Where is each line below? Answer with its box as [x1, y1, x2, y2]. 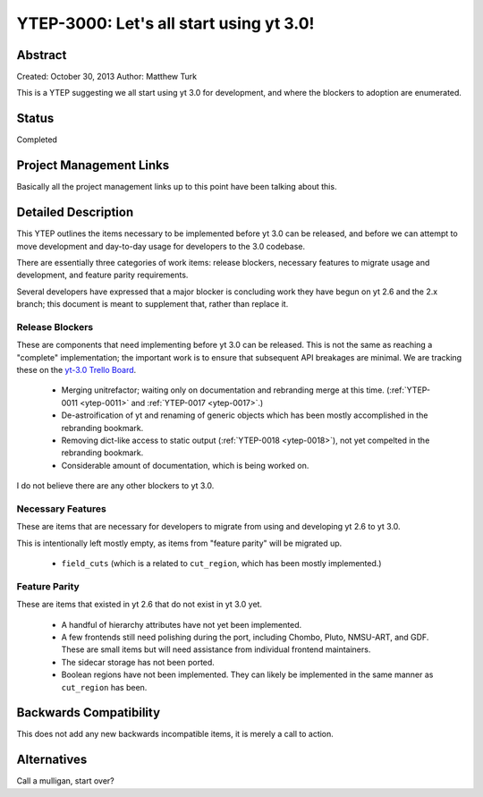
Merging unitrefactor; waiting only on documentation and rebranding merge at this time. [61, 385, 385, 395]
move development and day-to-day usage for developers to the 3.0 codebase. [16, 241, 306, 251]
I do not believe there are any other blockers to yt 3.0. [16, 480, 215, 491]
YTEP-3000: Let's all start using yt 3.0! [16, 13, 315, 33]
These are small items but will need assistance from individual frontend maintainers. [61, 644, 371, 655]
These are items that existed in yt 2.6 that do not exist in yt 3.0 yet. [16, 599, 263, 610]
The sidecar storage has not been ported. [61, 657, 215, 667]
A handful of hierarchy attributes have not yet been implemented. [61, 619, 302, 630]
